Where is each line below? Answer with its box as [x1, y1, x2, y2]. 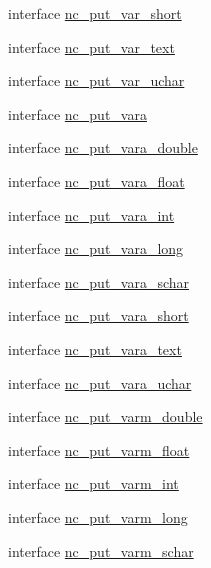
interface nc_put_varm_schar [8, 540, 194, 561]
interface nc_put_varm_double [8, 406, 203, 427]
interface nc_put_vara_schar [8, 271, 190, 292]
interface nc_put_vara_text [8, 338, 182, 359]
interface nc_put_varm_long [8, 506, 188, 527]
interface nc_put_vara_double [8, 137, 198, 158]
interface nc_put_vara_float [8, 170, 185, 191]
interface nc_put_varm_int [8, 473, 179, 494]
